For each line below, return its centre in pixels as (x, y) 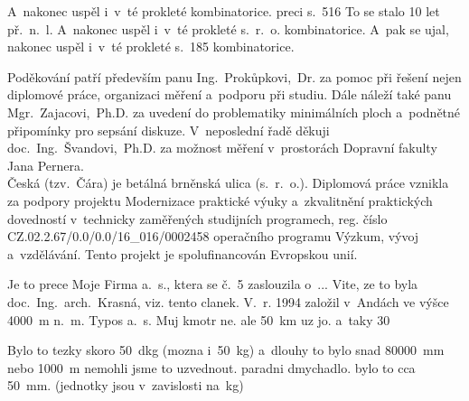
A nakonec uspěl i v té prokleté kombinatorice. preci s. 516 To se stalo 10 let (224, 11)
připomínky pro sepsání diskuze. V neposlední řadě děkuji (169, 130)
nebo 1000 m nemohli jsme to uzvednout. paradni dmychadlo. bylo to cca (211, 367)
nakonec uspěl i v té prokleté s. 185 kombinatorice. (151, 47)
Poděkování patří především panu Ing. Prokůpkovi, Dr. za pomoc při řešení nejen (234, 76)
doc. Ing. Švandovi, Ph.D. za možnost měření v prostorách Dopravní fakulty (222, 148)
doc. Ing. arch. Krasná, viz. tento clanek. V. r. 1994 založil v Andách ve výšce (228, 301)
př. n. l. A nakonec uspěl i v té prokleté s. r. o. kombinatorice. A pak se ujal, (228, 28)
